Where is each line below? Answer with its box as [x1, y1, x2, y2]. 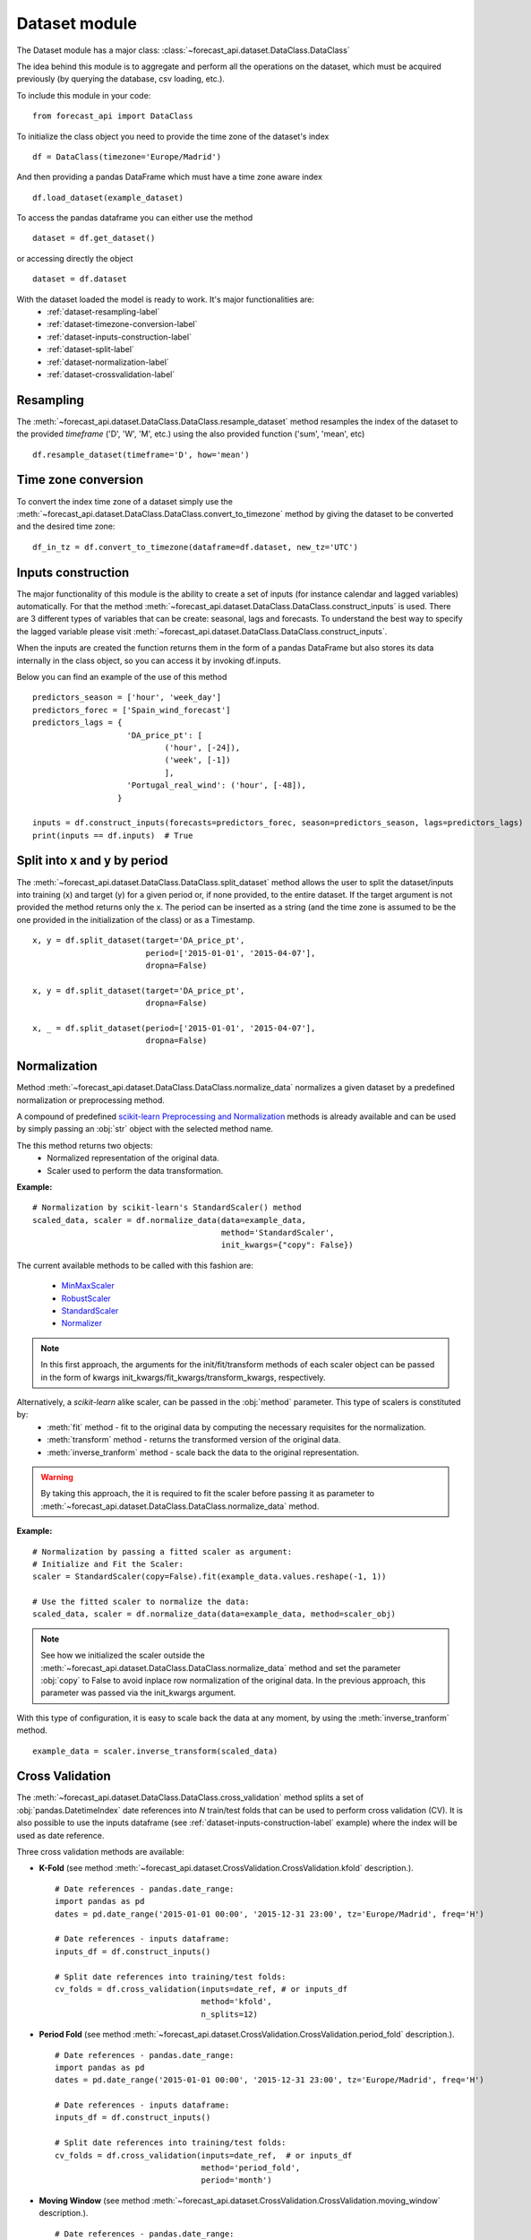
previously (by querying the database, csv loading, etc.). [16, 73, 226, 84]
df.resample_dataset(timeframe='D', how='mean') [32, 449, 250, 460]
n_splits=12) [201, 2009, 259, 2020]
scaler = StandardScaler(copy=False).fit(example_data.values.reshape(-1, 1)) [32, 1572, 387, 1581]
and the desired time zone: [16, 521, 116, 532]
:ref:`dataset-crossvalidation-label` [47, 368, 176, 380]
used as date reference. [16, 1830, 105, 1840]
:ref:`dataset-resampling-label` [47, 306, 160, 317]
